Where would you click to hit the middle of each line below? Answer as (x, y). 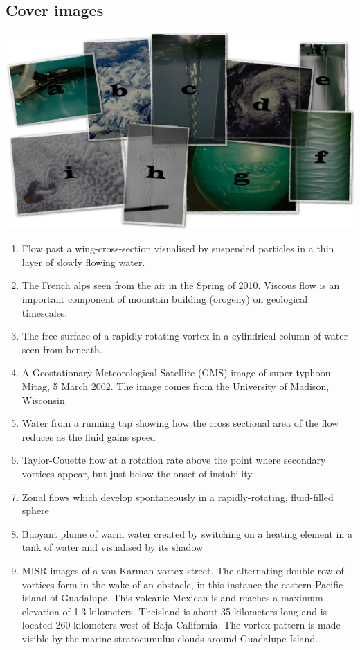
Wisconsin (43, 399)
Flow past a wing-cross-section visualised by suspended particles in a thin (178, 248)
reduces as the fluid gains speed (89, 436)
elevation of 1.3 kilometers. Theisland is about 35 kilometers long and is (174, 611)
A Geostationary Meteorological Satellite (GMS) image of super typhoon (176, 372)
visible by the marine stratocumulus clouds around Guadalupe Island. (170, 638)
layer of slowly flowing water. (83, 262)
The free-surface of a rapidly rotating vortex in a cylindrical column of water (184, 336)
